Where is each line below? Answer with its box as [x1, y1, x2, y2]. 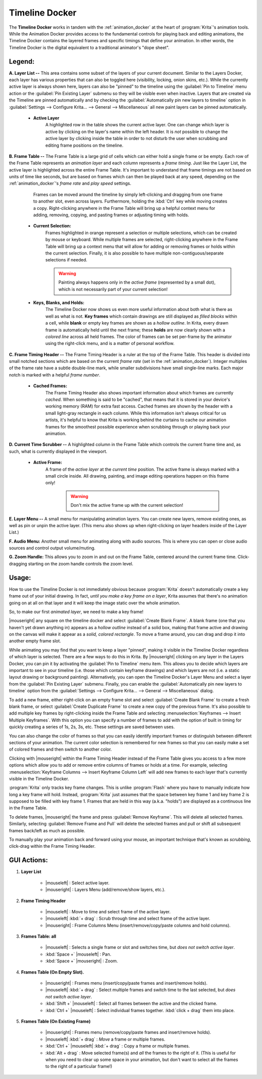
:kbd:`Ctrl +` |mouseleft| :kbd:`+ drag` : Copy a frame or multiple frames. [45, 1043, 190, 1049]
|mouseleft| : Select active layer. [45, 880, 110, 886]
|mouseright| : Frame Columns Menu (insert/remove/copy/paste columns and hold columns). [45, 922, 231, 928]
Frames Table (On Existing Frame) [21, 1018, 91, 1024]
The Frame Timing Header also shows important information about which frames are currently [45, 390, 234, 395]
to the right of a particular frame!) [45, 1063, 113, 1069]
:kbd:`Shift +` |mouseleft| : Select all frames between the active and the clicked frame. [45, 1001, 218, 1007]
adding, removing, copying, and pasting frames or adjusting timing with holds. [33, 212, 189, 218]
